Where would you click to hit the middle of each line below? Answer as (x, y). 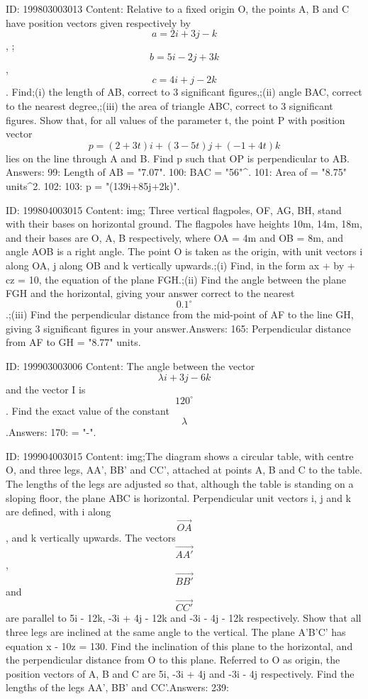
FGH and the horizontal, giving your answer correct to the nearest (150, 293)
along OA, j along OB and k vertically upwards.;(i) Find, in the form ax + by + (180, 265)
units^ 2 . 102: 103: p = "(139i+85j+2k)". (93, 185)
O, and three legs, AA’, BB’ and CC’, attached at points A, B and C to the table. (184, 470)
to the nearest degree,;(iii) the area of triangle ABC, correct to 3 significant (169, 105)
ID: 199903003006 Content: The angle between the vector (130, 365)
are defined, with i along (58, 511)
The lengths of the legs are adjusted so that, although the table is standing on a (180, 484)
